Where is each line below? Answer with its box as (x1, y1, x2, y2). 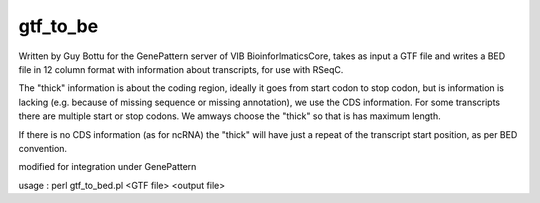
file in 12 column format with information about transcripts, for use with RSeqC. (18, 63, 344, 75)
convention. (18, 142, 68, 154)
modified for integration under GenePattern (18, 161, 197, 173)
